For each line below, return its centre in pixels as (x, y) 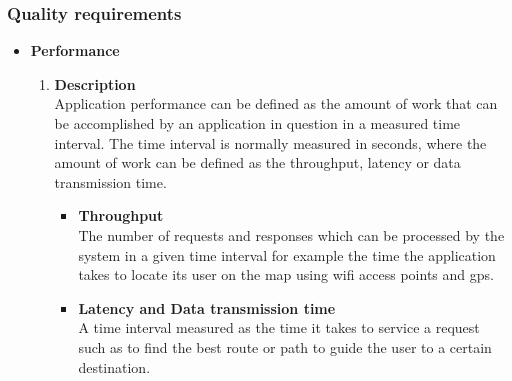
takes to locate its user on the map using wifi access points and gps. (286, 274)
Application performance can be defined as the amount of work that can (276, 103)
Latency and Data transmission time (207, 307)
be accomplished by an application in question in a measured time (257, 123)
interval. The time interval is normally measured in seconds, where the (270, 142)
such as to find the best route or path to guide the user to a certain (285, 346)
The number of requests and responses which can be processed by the (291, 234)
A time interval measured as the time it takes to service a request (279, 327)
